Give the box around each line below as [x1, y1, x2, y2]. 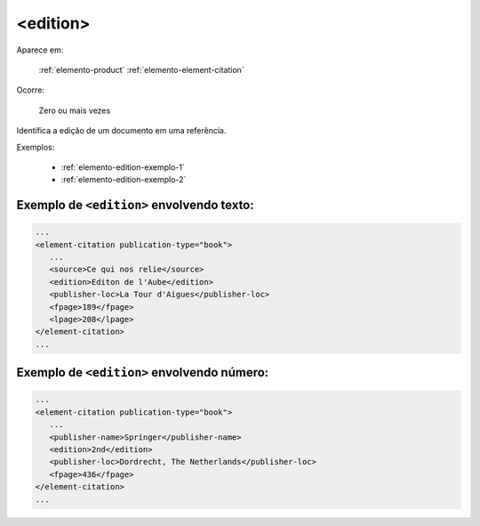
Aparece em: [16, 45, 64, 55]
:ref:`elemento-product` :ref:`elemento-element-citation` [38, 64, 244, 75]
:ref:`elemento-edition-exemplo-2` [60, 174, 187, 185]
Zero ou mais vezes [38, 105, 111, 116]
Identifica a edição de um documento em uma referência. [16, 125, 227, 136]
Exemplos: [16, 142, 55, 152]
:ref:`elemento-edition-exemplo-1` [60, 161, 186, 173]
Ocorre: [16, 85, 44, 95]
